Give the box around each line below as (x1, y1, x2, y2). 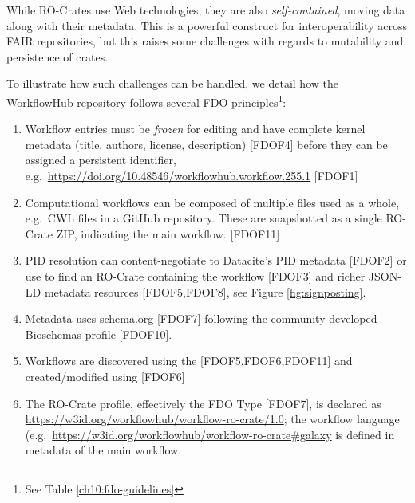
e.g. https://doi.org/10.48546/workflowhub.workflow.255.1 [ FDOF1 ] (25, 167, 358, 183)
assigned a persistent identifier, (25, 151, 176, 168)
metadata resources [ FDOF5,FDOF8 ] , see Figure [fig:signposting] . (44, 283, 366, 300)
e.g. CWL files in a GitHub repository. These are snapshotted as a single (25, 210, 382, 226)
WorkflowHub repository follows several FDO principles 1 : (6, 91, 287, 110)
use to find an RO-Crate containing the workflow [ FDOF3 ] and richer (25, 267, 366, 284)
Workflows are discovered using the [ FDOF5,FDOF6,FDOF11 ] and (25, 352, 353, 369)
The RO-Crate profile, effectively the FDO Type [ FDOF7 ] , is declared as (25, 395, 381, 411)
